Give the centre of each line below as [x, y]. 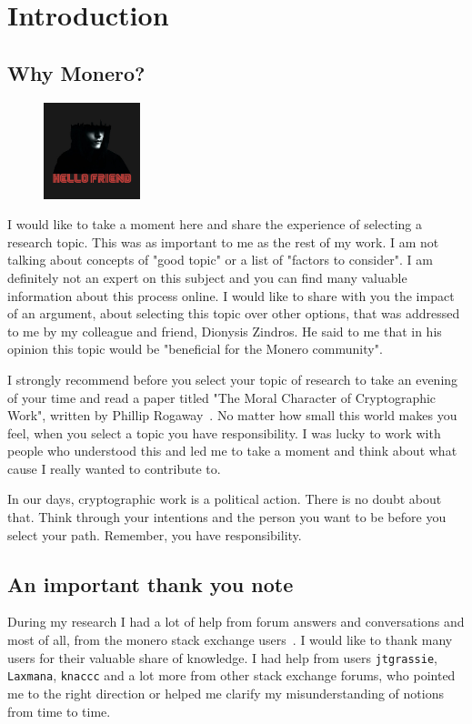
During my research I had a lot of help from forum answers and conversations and [236, 622]
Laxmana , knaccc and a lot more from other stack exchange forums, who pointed [231, 675]
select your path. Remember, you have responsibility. [155, 534]
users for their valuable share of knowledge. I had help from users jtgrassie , [223, 657]
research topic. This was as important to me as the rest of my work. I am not [223, 241]
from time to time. [59, 711]
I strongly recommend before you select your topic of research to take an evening [233, 379]
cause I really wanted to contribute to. [114, 468]
